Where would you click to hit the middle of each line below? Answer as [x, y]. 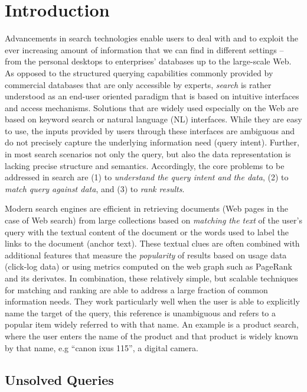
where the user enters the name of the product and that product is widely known [152, 336]
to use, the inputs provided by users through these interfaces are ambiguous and [150, 130]
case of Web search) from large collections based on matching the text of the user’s [153, 220]
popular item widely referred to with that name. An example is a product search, [152, 324]
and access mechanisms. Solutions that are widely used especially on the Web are [152, 107]
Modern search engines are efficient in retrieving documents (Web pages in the [146, 208]
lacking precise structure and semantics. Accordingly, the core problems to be [145, 165]
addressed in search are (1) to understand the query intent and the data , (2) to [147, 177]
